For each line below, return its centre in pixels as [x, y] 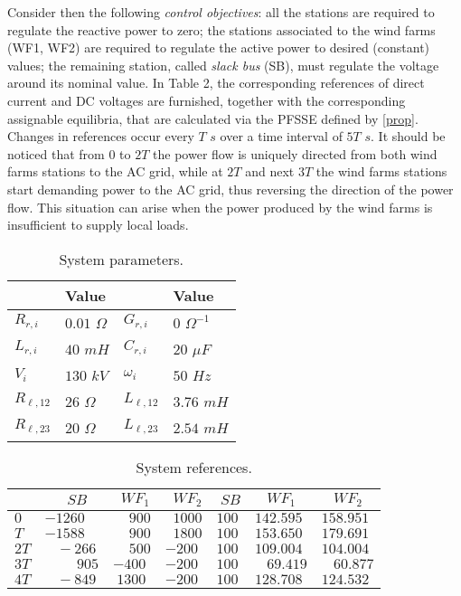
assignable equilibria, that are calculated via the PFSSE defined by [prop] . [213, 118]
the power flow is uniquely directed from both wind [295, 153]
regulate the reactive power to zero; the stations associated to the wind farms [221, 29]
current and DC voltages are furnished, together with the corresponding [207, 100]
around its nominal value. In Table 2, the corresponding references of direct [216, 83]
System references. [194, 467]
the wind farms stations [381, 171]
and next [270, 171]
